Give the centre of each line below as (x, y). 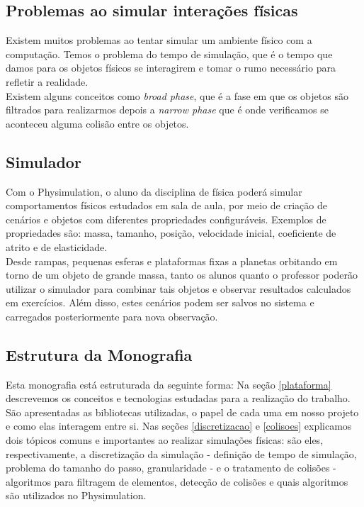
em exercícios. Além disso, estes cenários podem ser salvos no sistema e (160, 302)
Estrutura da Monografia (99, 354)
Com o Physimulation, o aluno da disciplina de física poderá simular (154, 191)
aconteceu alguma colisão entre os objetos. (97, 123)
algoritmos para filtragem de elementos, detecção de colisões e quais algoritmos (177, 481)
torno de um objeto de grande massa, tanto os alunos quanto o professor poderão (182, 275)
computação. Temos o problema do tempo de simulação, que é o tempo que (169, 54)
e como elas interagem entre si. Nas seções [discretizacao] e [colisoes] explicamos (179, 426)
